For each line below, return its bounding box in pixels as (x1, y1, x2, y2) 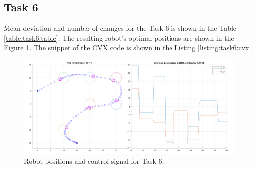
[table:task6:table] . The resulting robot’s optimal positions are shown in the (4, 32, 234, 43)
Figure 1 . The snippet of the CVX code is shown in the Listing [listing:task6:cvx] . (4, 42, 253, 53)
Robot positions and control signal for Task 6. (24, 156, 164, 166)
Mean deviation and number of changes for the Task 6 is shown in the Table (4, 23, 237, 33)
